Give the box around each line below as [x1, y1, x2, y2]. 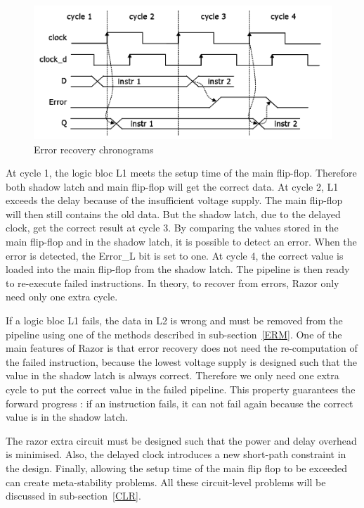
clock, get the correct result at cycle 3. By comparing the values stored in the [6, 220, 339, 235]
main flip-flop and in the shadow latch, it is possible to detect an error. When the [6, 234, 357, 249]
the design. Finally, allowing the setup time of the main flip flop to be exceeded [6, 460, 348, 475]
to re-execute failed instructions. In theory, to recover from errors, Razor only [6, 275, 339, 290]
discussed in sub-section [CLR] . [6, 488, 141, 503]
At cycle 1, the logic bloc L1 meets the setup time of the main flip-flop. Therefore [6, 165, 357, 180]
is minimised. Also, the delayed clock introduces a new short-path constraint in [6, 447, 346, 462]
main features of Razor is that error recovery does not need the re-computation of [6, 341, 358, 355]
